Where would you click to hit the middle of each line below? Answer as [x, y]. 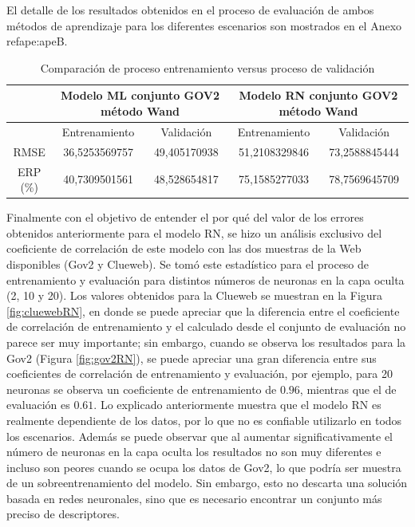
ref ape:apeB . [37, 41]
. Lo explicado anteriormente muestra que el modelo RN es [237, 405]
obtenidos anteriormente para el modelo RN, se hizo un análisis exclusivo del [194, 232]
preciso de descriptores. [63, 514]
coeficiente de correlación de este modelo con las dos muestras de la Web [184, 248]
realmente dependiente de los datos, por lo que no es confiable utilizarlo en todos [204, 420]
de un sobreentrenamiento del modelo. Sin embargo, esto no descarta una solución [207, 483]
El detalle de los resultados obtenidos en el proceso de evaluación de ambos [190, 10]
